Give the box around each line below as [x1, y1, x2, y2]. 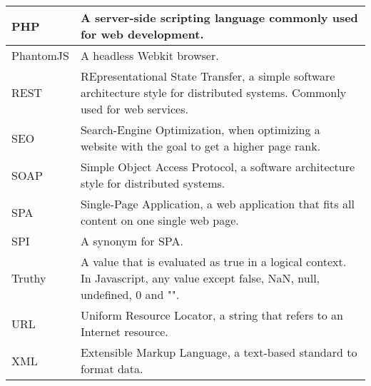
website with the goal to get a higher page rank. [80, 138, 321, 154]
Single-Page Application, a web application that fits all [80, 195, 355, 212]
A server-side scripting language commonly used [80, 9, 358, 26]
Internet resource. [80, 323, 168, 340]
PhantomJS [11, 47, 69, 64]
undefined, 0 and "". [80, 286, 180, 303]
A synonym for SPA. [80, 233, 183, 249]
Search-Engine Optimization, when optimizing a [80, 121, 320, 138]
